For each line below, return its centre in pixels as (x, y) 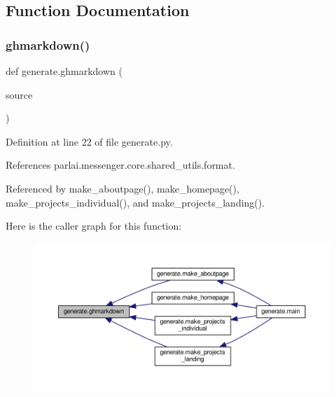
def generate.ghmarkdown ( (64, 71)
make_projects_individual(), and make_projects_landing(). (135, 202)
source (19, 94)
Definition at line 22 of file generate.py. (89, 141)
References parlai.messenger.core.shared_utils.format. (120, 165)
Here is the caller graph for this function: (94, 226)
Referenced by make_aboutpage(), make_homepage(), (122, 188)
